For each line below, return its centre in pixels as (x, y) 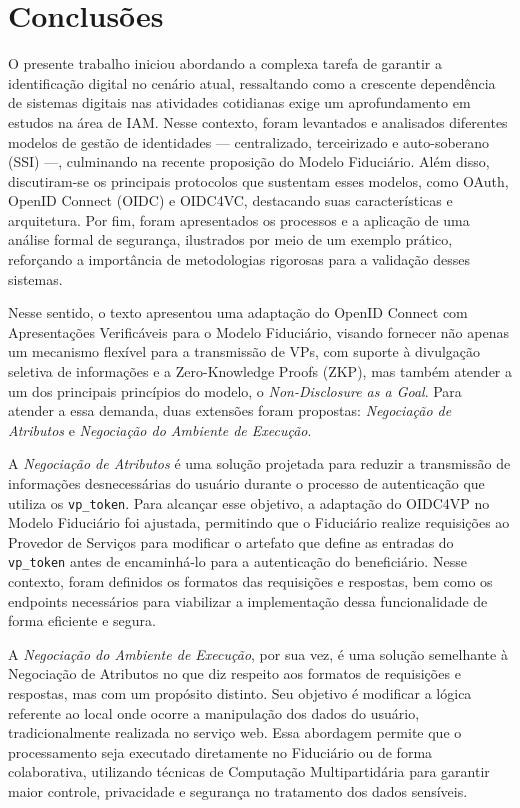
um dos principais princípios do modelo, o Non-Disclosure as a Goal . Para (235, 390)
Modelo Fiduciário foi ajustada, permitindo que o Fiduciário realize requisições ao (259, 522)
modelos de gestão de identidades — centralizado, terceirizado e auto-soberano (249, 141)
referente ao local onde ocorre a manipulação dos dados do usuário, (214, 712)
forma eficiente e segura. (82, 620)
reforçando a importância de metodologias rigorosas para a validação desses (239, 259)
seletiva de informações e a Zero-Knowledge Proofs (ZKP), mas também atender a (260, 371)
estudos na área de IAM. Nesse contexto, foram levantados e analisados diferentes (258, 121)
